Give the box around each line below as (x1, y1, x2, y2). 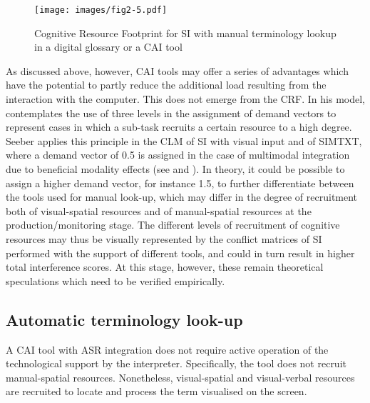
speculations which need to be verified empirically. (6, 273, 225, 288)
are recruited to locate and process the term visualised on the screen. (6, 384, 307, 399)
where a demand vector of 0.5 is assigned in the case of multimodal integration (6, 147, 350, 162)
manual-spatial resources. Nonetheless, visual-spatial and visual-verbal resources (6, 369, 355, 384)
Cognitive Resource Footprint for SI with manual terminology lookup (34, 25, 336, 40)
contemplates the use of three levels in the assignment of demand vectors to (6, 105, 336, 120)
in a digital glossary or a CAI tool (34, 39, 183, 54)
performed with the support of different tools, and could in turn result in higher (6, 245, 355, 260)
